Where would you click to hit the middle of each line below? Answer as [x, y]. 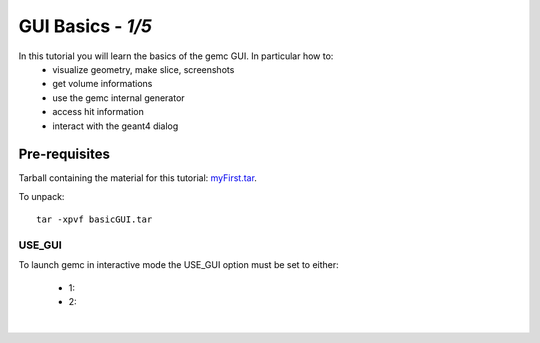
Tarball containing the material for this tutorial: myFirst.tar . [137, 178]
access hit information [98, 112]
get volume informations [102, 84]
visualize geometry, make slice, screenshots [143, 69]
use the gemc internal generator [118, 97]
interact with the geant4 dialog [115, 126]
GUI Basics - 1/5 [85, 26]
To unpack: [41, 196]
